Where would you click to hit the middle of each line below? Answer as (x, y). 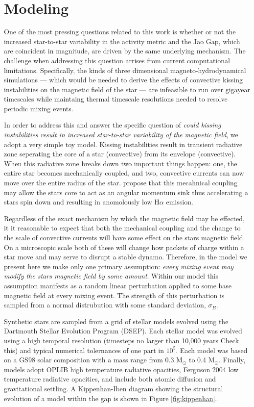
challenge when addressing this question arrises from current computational (117, 60)
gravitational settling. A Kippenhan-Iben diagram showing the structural (114, 388)
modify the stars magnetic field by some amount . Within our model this (111, 276)
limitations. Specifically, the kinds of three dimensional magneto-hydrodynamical (125, 70)
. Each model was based (212, 350)
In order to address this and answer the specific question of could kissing (113, 125)
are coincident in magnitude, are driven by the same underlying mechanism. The (125, 51)
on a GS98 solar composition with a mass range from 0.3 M (93, 360)
